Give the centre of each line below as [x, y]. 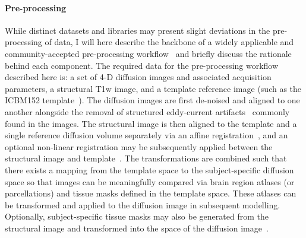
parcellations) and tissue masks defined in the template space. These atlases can [151, 193]
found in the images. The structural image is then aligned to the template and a [151, 123]
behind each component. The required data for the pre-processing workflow [142, 65]
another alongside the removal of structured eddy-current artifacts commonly [147, 111]
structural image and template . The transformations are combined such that [146, 158]
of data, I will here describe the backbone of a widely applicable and [169, 42]
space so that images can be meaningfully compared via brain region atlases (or [150, 181]
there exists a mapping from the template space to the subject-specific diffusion [149, 169]
